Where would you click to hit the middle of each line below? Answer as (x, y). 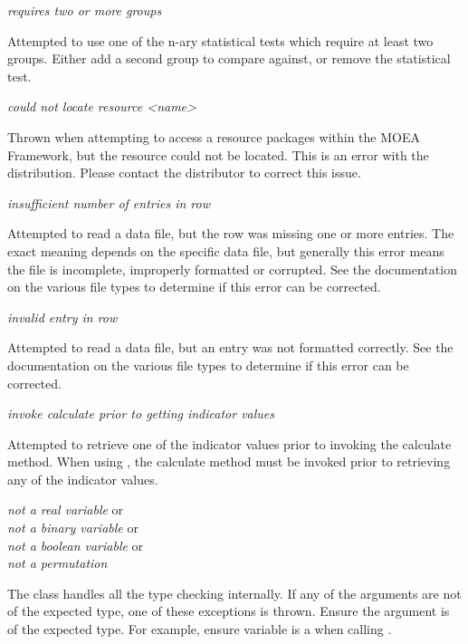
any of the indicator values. (83, 479)
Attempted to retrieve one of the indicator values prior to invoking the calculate (229, 443)
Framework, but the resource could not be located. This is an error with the (218, 154)
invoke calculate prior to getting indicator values (141, 413)
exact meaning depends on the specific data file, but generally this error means (226, 250)
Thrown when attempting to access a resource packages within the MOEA (214, 136)
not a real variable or (66, 509)
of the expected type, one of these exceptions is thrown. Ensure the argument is (229, 611)
